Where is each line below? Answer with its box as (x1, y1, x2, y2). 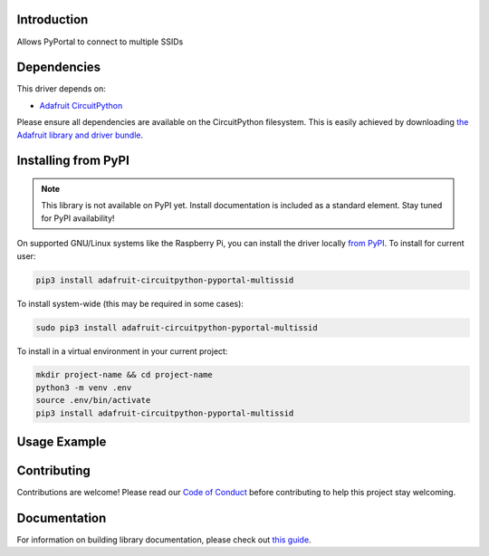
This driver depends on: (16, 83, 106, 94)
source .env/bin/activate (35, 395, 151, 406)
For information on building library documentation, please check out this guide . (16, 534, 312, 545)
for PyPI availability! (41, 213, 115, 224)
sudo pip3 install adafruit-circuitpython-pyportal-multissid (35, 322, 318, 332)
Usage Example (16, 435, 107, 450)
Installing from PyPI (16, 153, 130, 168)
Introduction (16, 12, 89, 27)
